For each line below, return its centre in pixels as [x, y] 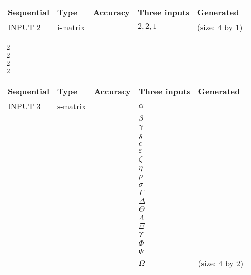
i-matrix [71, 27]
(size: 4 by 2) [221, 263]
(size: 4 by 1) [220, 27]
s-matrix [72, 106]
